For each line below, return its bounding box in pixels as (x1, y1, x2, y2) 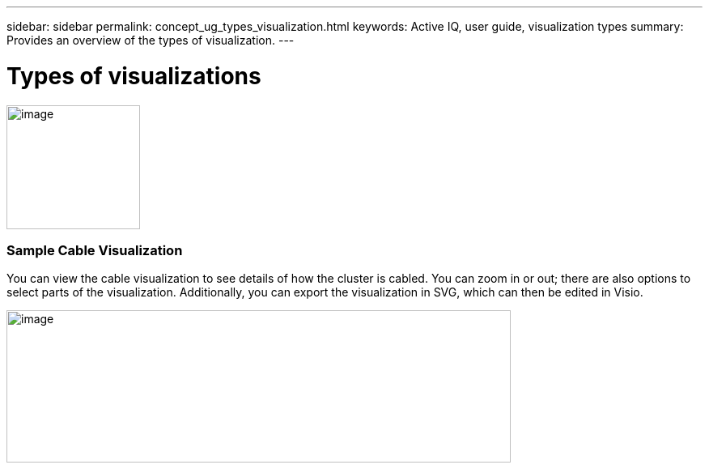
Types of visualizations (6, 62, 261, 90)
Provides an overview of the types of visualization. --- (6, 33, 295, 47)
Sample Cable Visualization (6, 241, 183, 258)
